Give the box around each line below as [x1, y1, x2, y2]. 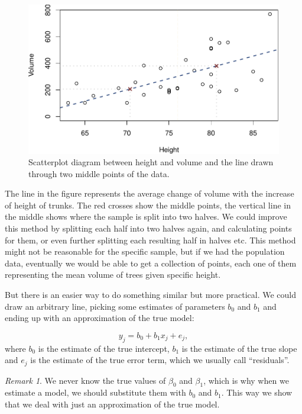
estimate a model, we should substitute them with [5, 386, 186, 399]
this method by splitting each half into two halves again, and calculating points [5, 222, 292, 235]
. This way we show [221, 386, 293, 399]
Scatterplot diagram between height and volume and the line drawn [28, 156, 274, 168]
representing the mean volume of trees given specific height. [5, 268, 221, 281]
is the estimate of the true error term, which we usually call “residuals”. [30, 354, 290, 366]
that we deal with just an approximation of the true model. [5, 398, 220, 410]
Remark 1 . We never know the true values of [5, 374, 166, 386]
